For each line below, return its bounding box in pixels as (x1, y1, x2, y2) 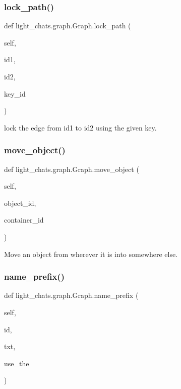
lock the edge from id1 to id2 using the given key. (4, 122, 157, 133)
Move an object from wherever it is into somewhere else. (4, 248, 178, 259)
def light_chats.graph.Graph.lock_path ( (4, 20, 131, 31)
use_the (4, 358, 29, 368)
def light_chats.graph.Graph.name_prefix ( (4, 290, 139, 300)
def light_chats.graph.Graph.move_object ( (4, 163, 139, 174)
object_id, (4, 197, 36, 208)
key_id (4, 88, 26, 99)
